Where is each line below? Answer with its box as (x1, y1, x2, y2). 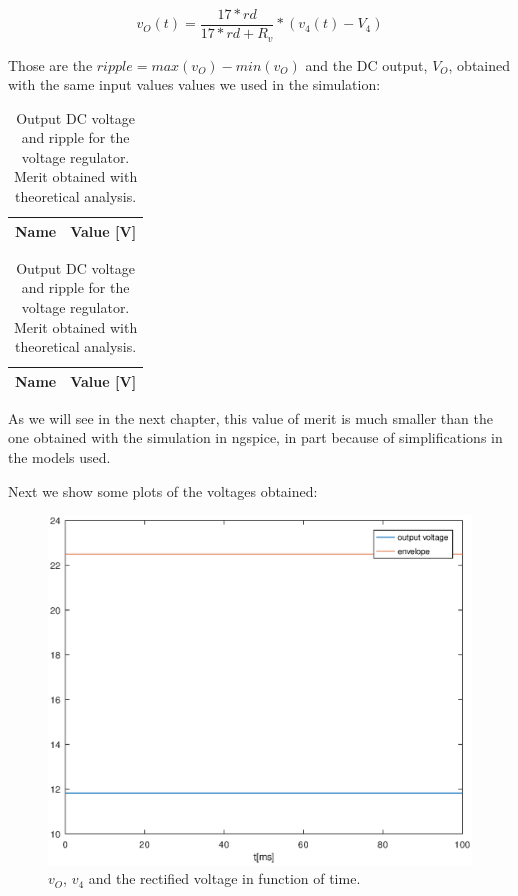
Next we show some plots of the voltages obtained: (8, 480, 318, 501)
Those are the (8, 54, 93, 75)
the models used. (8, 447, 111, 468)
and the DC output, (305, 54, 428, 75)
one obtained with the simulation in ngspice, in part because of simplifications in (8, 427, 503, 448)
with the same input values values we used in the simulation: (8, 74, 381, 95)
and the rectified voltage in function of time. (88, 868, 361, 889)
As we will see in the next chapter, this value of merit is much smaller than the (8, 407, 493, 428)
